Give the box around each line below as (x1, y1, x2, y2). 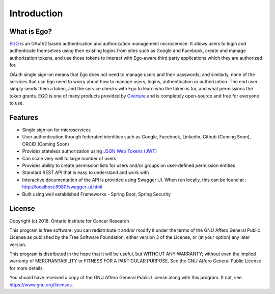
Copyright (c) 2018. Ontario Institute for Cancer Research (9, 217, 129, 224)
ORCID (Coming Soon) (22, 141, 70, 147)
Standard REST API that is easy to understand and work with (22, 169, 149, 176)
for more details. (9, 265, 44, 271)
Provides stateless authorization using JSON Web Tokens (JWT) (22, 148, 157, 154)
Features (9, 113, 38, 122)
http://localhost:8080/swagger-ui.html (22, 184, 103, 190)
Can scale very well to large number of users (22, 155, 117, 161)
